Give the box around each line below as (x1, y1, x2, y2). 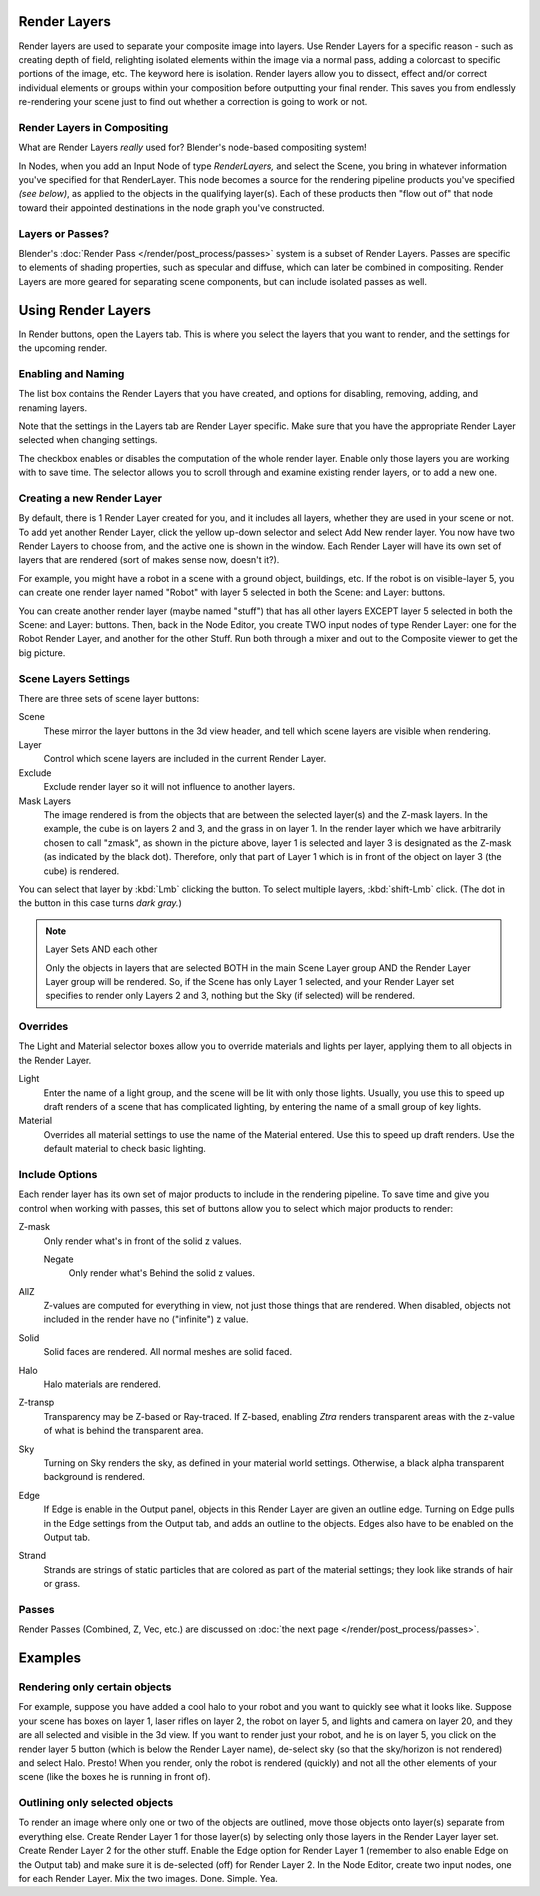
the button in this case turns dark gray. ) (18, 897, 182, 909)
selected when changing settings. (18, 434, 158, 446)
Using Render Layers (18, 301, 152, 319)
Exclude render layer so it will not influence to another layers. (43, 781, 295, 793)
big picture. (18, 646, 66, 659)
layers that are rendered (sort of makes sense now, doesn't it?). (18, 554, 280, 566)
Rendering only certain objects (18, 1680, 172, 1694)
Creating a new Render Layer (18, 491, 162, 505)
